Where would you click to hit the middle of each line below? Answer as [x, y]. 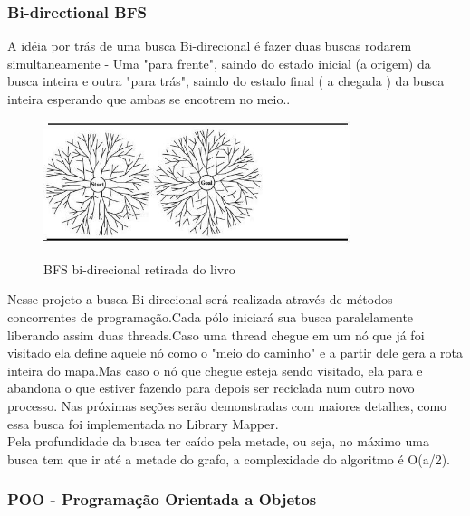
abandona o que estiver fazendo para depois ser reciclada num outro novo [211, 388]
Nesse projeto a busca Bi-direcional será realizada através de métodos [200, 299]
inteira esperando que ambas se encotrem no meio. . [149, 99]
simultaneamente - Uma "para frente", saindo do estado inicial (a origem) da [219, 63]
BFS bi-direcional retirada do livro [139, 268]
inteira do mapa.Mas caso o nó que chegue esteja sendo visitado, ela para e [215, 370]
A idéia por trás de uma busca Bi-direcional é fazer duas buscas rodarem [210, 46]
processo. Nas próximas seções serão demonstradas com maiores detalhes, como [227, 406]
